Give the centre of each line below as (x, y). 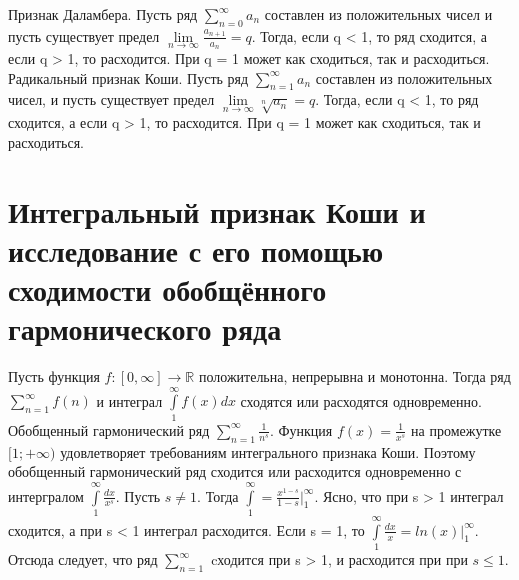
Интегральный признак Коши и (217, 210)
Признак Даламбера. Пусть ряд (103, 14)
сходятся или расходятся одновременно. (361, 400)
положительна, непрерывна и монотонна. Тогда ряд (354, 376)
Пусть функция (54, 376)
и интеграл (129, 400)
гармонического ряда (145, 328)
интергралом (46, 495)
